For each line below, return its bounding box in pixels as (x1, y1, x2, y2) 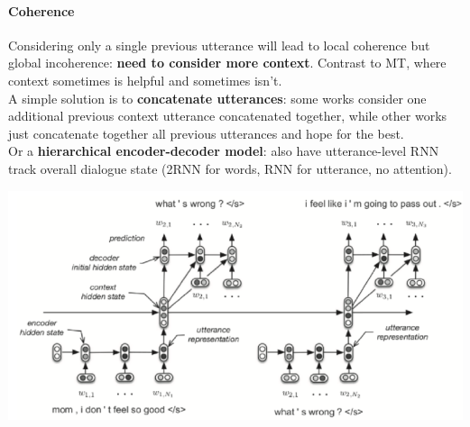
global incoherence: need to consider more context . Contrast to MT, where (8, 53, 447, 72)
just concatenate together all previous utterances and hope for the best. (8, 123, 404, 142)
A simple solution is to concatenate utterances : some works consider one (8, 88, 427, 107)
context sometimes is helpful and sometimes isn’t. (8, 70, 282, 89)
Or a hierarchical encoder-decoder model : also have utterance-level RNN (8, 141, 439, 160)
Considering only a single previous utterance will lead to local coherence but (8, 35, 430, 54)
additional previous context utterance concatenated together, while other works (8, 106, 447, 125)
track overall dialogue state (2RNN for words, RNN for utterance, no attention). (8, 159, 452, 177)
